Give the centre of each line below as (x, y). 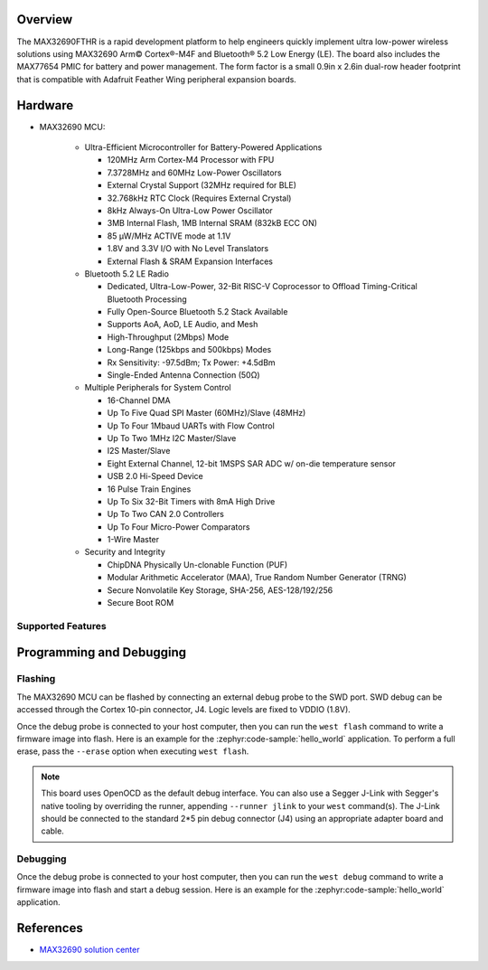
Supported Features (62, 626)
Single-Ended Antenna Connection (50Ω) (184, 375)
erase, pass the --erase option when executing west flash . (133, 751)
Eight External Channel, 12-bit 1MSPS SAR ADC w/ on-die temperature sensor (252, 463)
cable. (53, 831)
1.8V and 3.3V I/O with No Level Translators (188, 249)
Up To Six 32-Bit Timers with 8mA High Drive (191, 501)
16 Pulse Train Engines (149, 489)
